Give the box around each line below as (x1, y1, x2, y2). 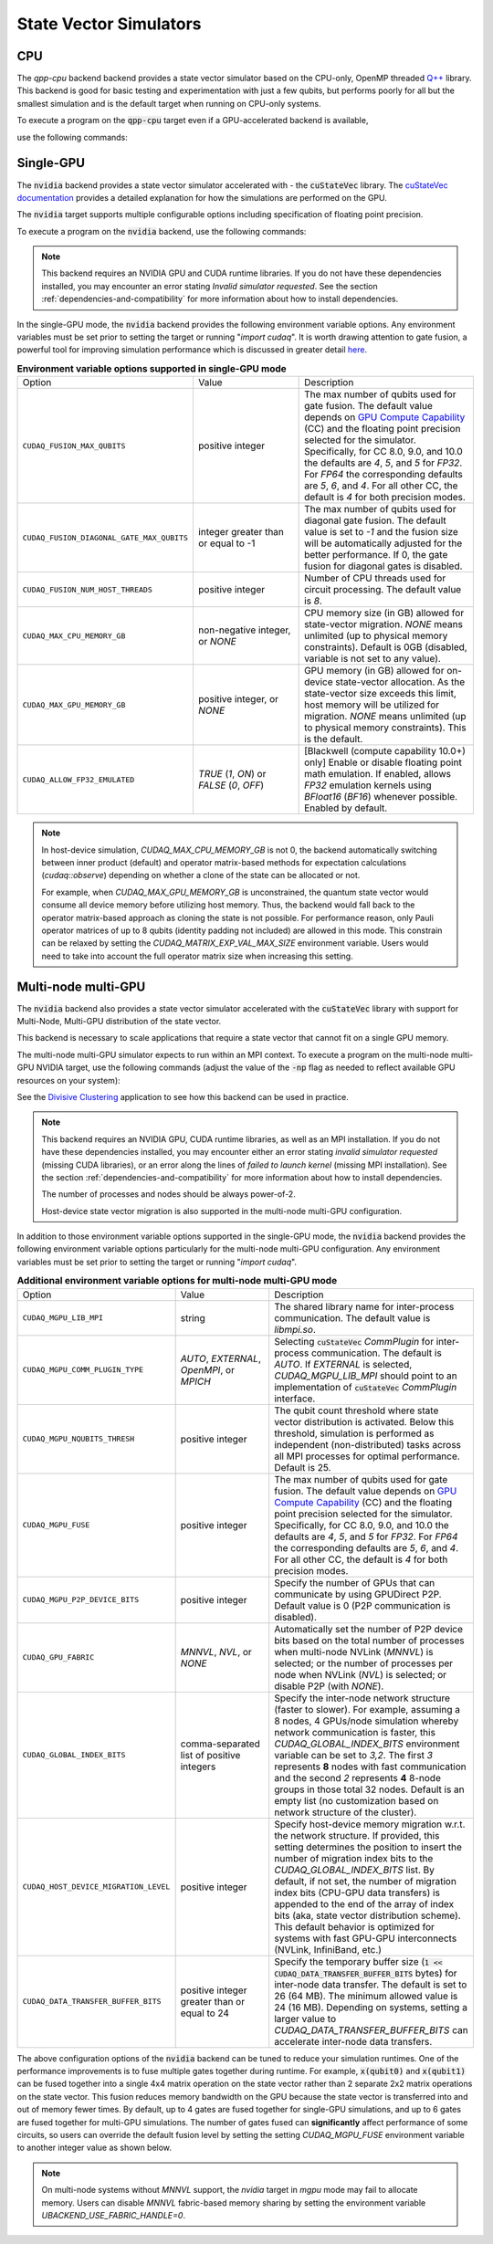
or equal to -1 (197, 537, 256, 550)
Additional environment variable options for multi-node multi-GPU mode (16, 1274, 338, 1287)
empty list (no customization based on (274, 1794, 439, 1807)
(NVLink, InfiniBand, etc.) (274, 1943, 383, 1956)
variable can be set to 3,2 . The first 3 (274, 1748, 434, 1761)
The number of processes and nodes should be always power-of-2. (41, 1189, 296, 1200)
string (180, 1311, 205, 1324)
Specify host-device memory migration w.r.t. (274, 1818, 466, 1830)
